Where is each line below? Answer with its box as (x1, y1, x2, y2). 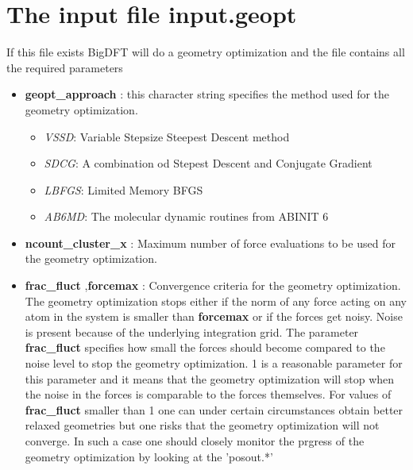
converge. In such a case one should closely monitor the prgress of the (25, 433, 365, 449)
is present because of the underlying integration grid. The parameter (25, 323, 359, 340)
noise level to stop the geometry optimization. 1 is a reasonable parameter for (25, 355, 403, 372)
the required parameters (6, 59, 123, 75)
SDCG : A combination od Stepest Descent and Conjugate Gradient (44, 155, 372, 171)
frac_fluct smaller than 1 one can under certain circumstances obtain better (25, 401, 403, 418)
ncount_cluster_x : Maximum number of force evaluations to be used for (25, 234, 396, 251)
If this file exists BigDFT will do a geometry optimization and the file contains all (6, 44, 405, 60)
